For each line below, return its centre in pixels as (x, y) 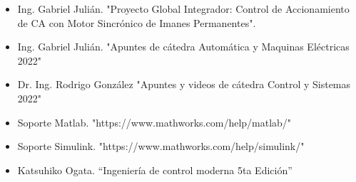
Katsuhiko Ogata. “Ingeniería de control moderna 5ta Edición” (155, 170)
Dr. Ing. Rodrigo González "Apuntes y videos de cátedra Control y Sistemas (184, 84)
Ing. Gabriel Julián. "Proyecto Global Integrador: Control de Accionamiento (183, 9)
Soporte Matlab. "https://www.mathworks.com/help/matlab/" (154, 122)
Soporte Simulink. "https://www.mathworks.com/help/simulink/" (161, 146)
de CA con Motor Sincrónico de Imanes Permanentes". (137, 22)
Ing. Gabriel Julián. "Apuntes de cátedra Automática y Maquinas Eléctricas (183, 47)
